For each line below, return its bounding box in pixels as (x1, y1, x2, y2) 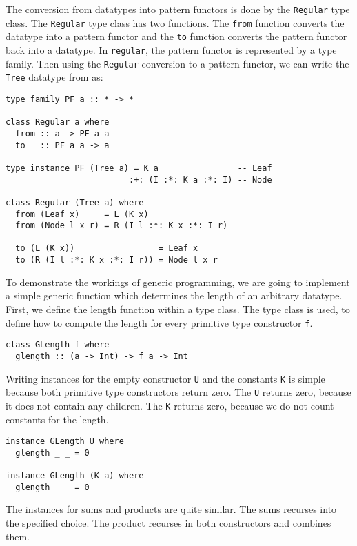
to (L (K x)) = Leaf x (15, 243, 198, 254)
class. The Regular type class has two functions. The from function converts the (6, 15, 345, 30)
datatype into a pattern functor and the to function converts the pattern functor (6, 29, 347, 43)
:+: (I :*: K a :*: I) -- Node (128, 174, 272, 185)
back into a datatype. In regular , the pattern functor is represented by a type (6, 42, 337, 57)
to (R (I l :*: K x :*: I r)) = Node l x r (15, 255, 218, 265)
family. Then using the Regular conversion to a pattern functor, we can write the (6, 56, 349, 70)
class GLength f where (6, 340, 110, 350)
